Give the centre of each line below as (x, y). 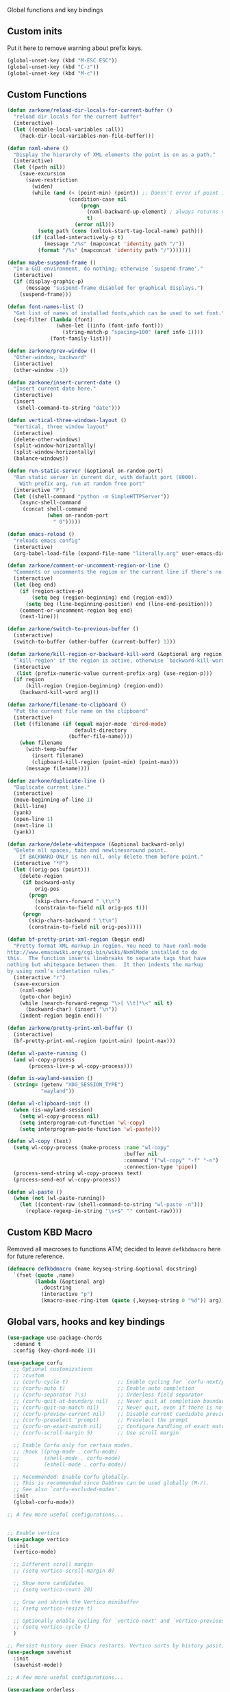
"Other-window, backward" (50, 357)
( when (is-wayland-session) (53, 1109)
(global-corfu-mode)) (44, 1502)
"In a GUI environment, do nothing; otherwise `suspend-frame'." (108, 269)
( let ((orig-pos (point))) (52, 870)
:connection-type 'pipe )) (160, 1167)
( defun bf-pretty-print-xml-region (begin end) (76, 939)
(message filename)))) (57, 768)
